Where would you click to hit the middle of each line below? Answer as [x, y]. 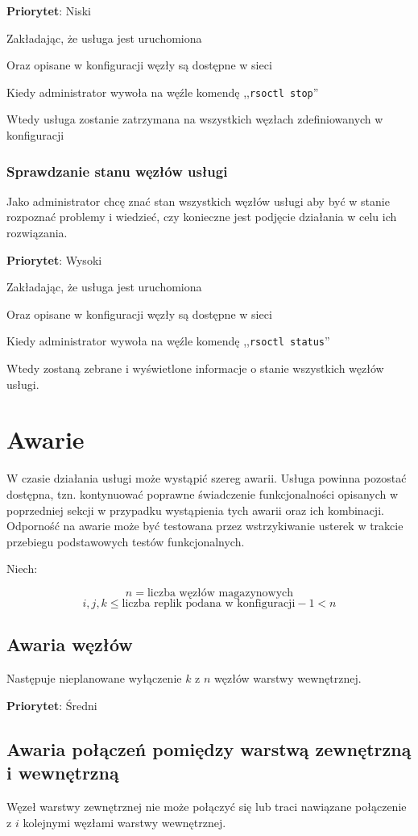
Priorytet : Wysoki [54, 259]
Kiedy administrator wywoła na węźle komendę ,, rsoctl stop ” [163, 92]
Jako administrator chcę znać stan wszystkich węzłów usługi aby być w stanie [198, 201]
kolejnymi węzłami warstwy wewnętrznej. [124, 822]
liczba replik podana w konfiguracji [209, 603]
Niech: [22, 568]
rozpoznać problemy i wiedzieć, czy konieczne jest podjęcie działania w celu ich [202, 217]
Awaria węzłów [70, 644]
